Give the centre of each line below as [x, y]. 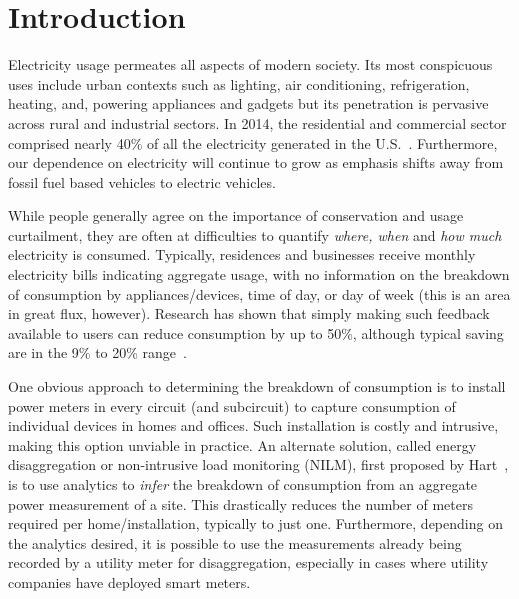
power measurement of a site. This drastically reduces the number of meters [240, 503]
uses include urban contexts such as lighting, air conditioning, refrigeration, [239, 83]
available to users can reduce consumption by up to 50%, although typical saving [256, 332]
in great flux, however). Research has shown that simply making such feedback [249, 313]
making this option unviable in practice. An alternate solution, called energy [242, 444]
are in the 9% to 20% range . [97, 352]
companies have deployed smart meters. [129, 581]
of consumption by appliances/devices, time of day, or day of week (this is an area [259, 293]
